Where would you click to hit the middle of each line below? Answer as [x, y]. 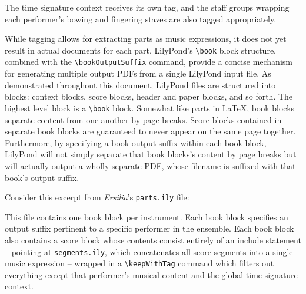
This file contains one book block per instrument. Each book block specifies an [147, 217]
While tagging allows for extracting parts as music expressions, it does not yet [146, 39]
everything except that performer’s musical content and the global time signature [151, 274]
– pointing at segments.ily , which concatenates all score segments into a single [149, 251]
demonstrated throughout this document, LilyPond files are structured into [140, 85]
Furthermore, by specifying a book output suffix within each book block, [136, 142]
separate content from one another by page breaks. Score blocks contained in [143, 119]
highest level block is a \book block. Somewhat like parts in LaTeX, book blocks [150, 108]
